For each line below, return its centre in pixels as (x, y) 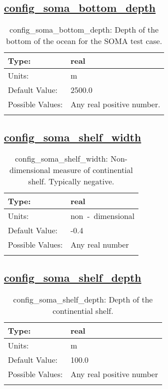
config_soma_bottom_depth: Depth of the (84, 30)
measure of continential (93, 170)
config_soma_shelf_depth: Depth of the (83, 299)
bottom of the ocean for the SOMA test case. (84, 41)
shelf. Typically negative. (71, 181)
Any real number (100, 245)
